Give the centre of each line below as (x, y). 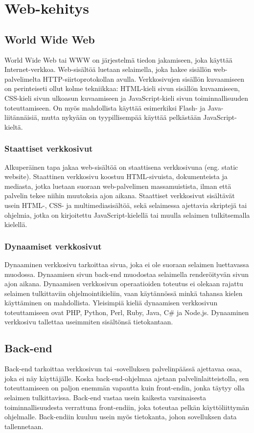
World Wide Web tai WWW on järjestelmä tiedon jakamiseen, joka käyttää (118, 59)
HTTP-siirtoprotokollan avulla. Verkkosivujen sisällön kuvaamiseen (143, 79)
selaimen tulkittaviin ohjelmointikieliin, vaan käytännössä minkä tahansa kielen (124, 293)
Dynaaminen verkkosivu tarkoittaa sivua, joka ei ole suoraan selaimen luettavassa (127, 264)
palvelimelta (23, 79)
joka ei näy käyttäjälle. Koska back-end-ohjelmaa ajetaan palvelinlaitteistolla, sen (127, 378)
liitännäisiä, (22, 117)
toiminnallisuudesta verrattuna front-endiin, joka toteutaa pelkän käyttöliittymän (127, 407)
